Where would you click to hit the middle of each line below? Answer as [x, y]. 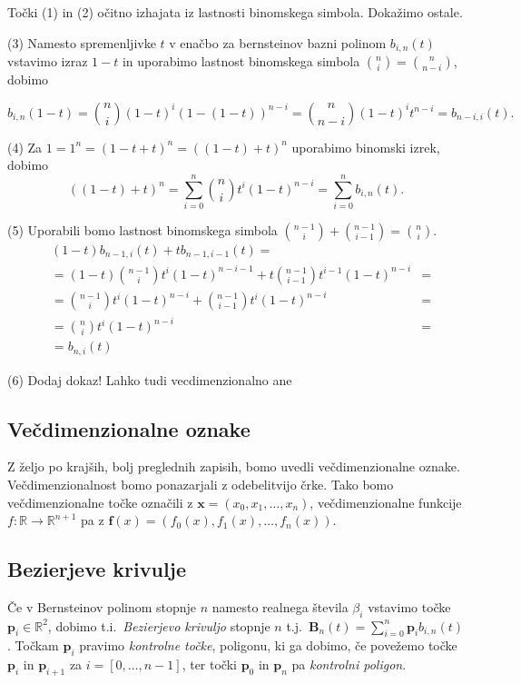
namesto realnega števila [280, 606]
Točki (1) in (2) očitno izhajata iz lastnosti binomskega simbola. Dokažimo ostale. [235, 12]
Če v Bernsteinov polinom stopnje [102, 606]
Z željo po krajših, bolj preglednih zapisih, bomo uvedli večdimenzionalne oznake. [234, 466]
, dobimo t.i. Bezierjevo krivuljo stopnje [159, 625]
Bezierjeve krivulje [97, 569]
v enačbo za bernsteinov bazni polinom [278, 42]
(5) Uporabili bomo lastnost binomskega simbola [143, 229]
